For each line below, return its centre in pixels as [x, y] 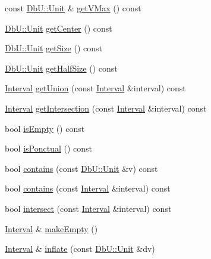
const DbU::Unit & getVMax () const [73, 8]
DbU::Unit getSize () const [54, 48]
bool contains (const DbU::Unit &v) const [81, 168]
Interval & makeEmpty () [51, 228]
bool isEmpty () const [45, 128]
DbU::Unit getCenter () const [59, 28]
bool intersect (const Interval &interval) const [88, 208]
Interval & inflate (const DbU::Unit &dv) [80, 249]
